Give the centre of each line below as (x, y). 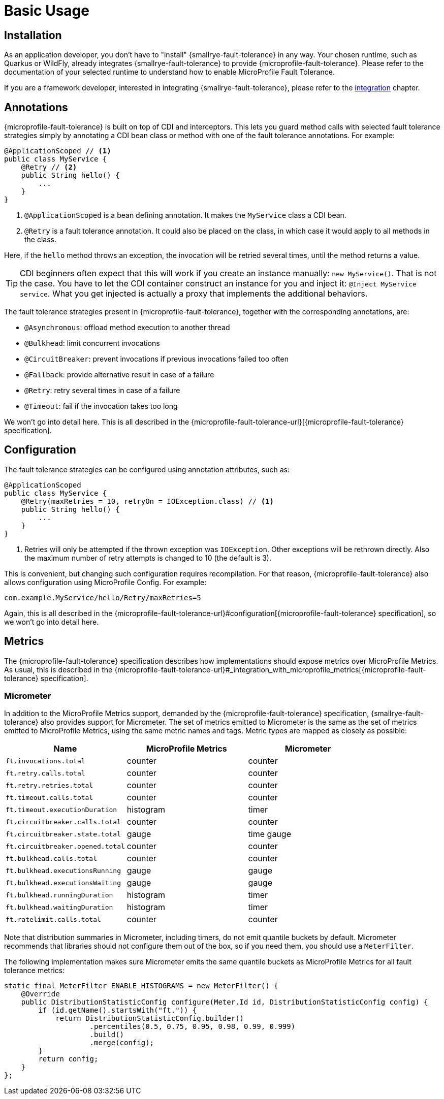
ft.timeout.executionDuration (61, 810)
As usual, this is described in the (58, 669)
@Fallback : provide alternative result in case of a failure (119, 375)
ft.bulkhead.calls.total (52, 858)
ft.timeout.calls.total (50, 797)
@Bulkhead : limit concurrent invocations (92, 343)
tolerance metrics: (35, 971)
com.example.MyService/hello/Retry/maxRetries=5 (103, 597)
